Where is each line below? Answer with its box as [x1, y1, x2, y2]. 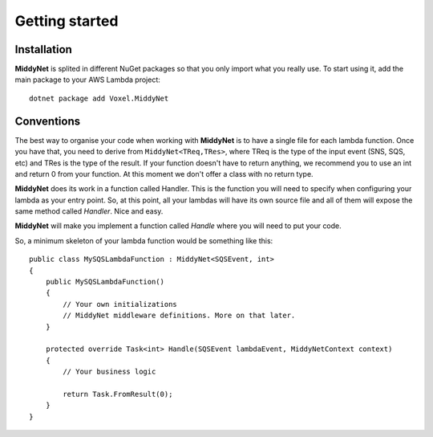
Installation [14, 43, 72, 56]
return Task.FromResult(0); [63, 390, 173, 398]
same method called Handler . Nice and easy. [14, 206, 164, 216]
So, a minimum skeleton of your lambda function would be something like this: [14, 235, 273, 245]
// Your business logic [63, 367, 156, 377]
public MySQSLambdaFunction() [45, 277, 164, 287]
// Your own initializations [63, 300, 178, 308]
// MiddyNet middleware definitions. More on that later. [63, 311, 296, 321]
